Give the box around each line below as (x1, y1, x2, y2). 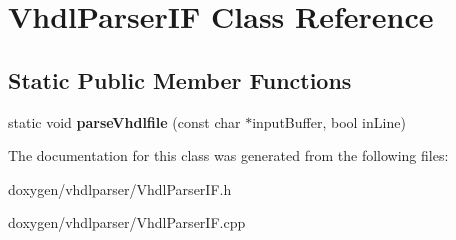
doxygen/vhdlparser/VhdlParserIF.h (8, 178, 232, 199)
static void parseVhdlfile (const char (8, 111, 241, 132)
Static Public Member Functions (8, 64, 352, 95)
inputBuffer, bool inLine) (252, 111, 406, 132)
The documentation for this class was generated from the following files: (8, 145, 449, 166)
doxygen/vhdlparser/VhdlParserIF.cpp (8, 212, 246, 233)
